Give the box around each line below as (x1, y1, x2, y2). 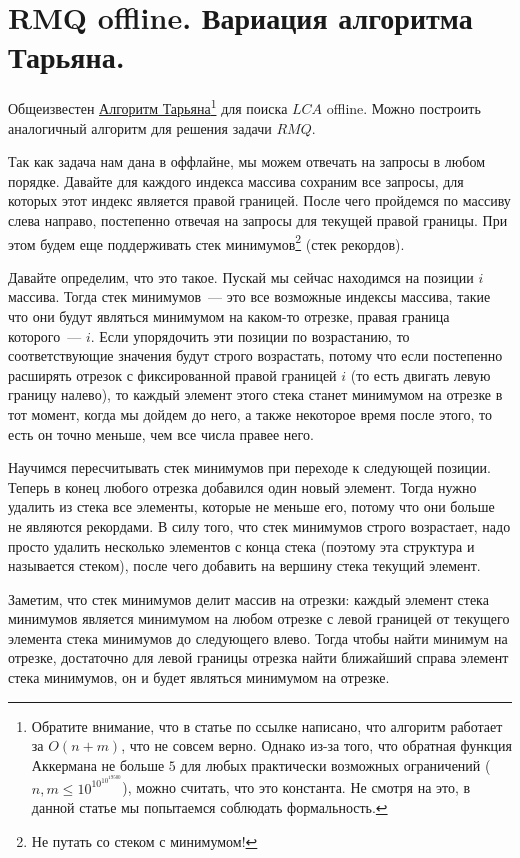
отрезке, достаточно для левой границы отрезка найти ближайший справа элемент (8, 647, 509, 668)
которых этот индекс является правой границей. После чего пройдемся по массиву (8, 190, 511, 211)
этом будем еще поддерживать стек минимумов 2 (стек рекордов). (8, 230, 405, 254)
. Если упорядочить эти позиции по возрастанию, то (90, 325, 410, 346)
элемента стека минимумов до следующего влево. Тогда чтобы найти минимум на (8, 627, 508, 648)
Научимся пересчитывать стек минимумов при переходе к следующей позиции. (8, 457, 491, 478)
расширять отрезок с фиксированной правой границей (8, 364, 337, 385)
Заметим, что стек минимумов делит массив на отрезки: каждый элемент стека (8, 588, 489, 609)
